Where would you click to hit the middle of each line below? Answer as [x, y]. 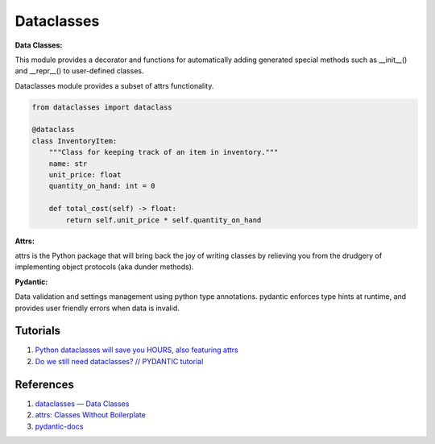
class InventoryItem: [75, 141]
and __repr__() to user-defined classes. [79, 71]
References [44, 384]
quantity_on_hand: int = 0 [102, 186]
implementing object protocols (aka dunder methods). [104, 267]
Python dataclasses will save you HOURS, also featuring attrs [137, 350]
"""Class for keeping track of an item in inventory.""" [164, 152]
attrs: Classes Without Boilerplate [91, 415]
